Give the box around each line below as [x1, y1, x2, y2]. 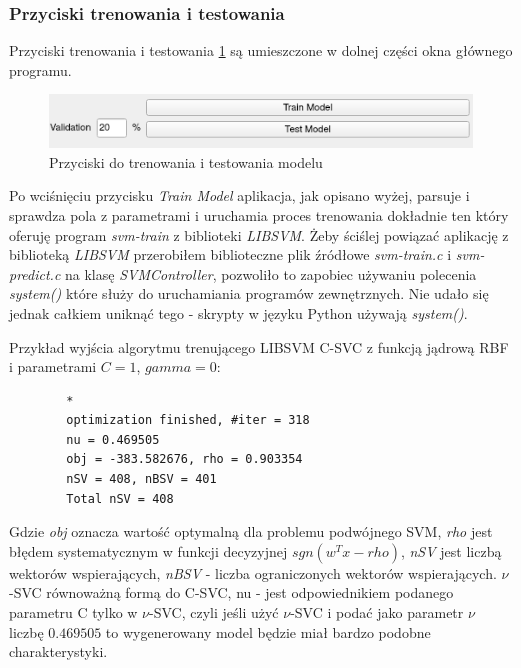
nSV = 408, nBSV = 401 [66, 472, 217, 487]
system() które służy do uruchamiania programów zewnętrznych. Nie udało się [9, 283, 489, 304]
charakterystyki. [9, 641, 108, 662]
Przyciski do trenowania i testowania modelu [49, 151, 323, 172]
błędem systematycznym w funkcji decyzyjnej [9, 540, 288, 561]
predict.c [9, 263, 61, 284]
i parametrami [9, 356, 97, 377]
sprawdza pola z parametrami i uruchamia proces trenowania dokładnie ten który [9, 204, 509, 225]
